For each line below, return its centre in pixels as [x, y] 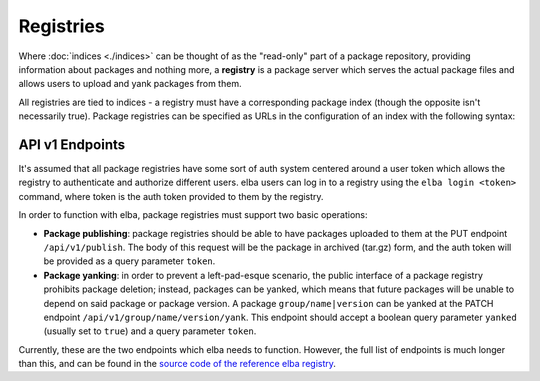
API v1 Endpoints [72, 144]
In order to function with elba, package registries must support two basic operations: [193, 215]
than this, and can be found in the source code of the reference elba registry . [177, 364]
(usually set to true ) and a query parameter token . [150, 331]
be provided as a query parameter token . [129, 261]
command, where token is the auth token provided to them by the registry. [171, 196]
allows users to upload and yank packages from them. [130, 84]
